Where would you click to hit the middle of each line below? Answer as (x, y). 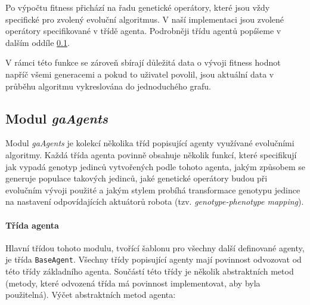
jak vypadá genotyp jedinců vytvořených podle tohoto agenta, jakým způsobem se (156, 166)
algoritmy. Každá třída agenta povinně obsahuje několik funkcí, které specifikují (151, 154)
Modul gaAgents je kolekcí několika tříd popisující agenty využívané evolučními (150, 143)
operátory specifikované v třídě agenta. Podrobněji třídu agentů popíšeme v (143, 31)
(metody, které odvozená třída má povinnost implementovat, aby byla (133, 283)
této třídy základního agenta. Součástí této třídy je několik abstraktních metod (150, 271)
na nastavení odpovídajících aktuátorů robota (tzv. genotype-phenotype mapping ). (155, 201)
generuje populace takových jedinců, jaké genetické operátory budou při (137, 178)
